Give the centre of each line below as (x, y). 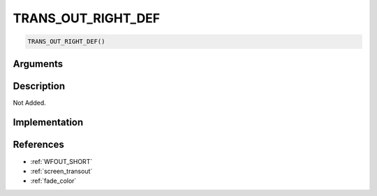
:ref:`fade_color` (53, 181)
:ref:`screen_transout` (61, 171)
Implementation (48, 122)
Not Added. (30, 103)
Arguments (38, 64)
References (38, 145)
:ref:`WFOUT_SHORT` (61, 161)
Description (39, 86)
